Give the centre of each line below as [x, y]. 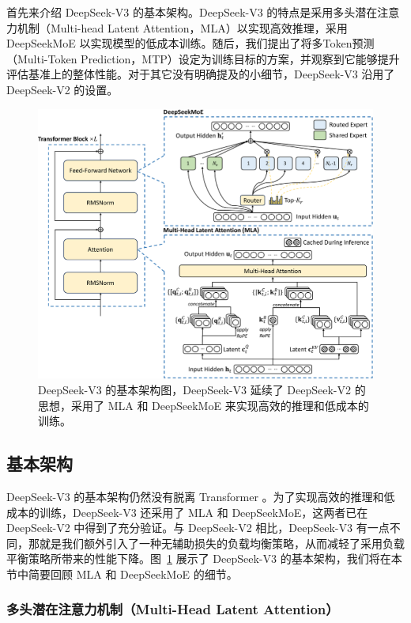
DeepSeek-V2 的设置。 [62, 89]
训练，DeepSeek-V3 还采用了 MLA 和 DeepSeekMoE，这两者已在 [204, 512]
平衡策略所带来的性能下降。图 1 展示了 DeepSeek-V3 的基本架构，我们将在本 [204, 558]
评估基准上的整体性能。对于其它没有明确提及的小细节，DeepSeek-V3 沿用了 [201, 74]
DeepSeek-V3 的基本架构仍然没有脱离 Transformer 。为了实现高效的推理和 [195, 496]
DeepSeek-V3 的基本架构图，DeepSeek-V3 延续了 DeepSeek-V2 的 [202, 389]
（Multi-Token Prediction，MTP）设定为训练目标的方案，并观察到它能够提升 [203, 58]
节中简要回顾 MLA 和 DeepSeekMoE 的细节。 [122, 574]
